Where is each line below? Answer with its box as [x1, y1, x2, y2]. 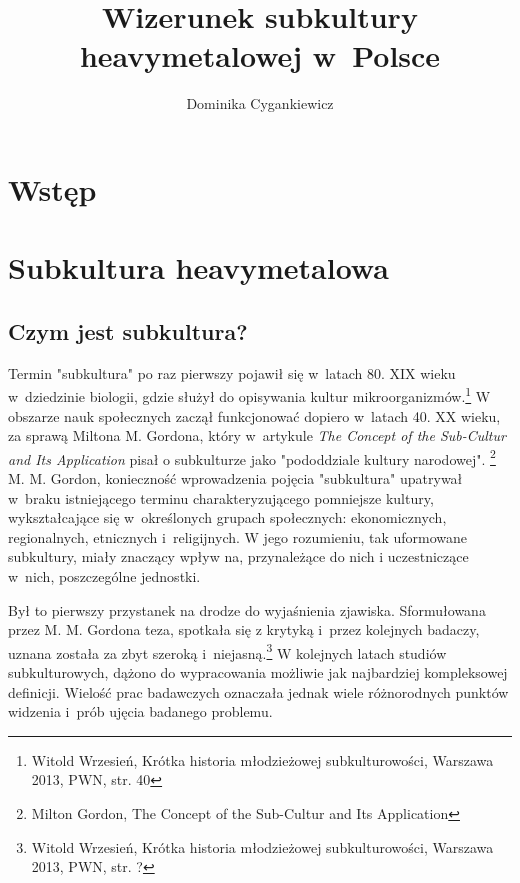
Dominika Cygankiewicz [186, 93, 334, 114]
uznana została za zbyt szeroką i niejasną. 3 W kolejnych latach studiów [8, 639, 447, 663]
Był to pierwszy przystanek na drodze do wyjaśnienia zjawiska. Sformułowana [8, 599, 486, 620]
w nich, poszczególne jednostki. [8, 565, 201, 586]
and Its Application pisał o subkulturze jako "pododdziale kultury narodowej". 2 [8, 445, 496, 469]
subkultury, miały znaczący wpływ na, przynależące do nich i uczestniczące [8, 546, 469, 567]
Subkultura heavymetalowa [8, 247, 389, 288]
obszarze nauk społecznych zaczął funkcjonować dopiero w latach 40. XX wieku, [8, 405, 501, 426]
